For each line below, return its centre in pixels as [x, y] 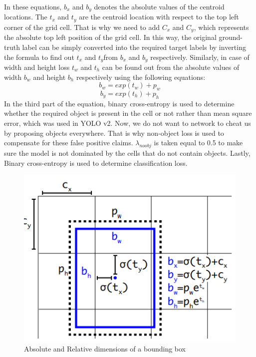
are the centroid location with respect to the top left [159, 17]
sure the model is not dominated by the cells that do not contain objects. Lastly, [127, 153]
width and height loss [37, 67]
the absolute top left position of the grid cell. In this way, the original [110, 37]
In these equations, [33, 6]
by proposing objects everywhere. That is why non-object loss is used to [114, 133]
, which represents [221, 27]
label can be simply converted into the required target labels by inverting [134, 47]
